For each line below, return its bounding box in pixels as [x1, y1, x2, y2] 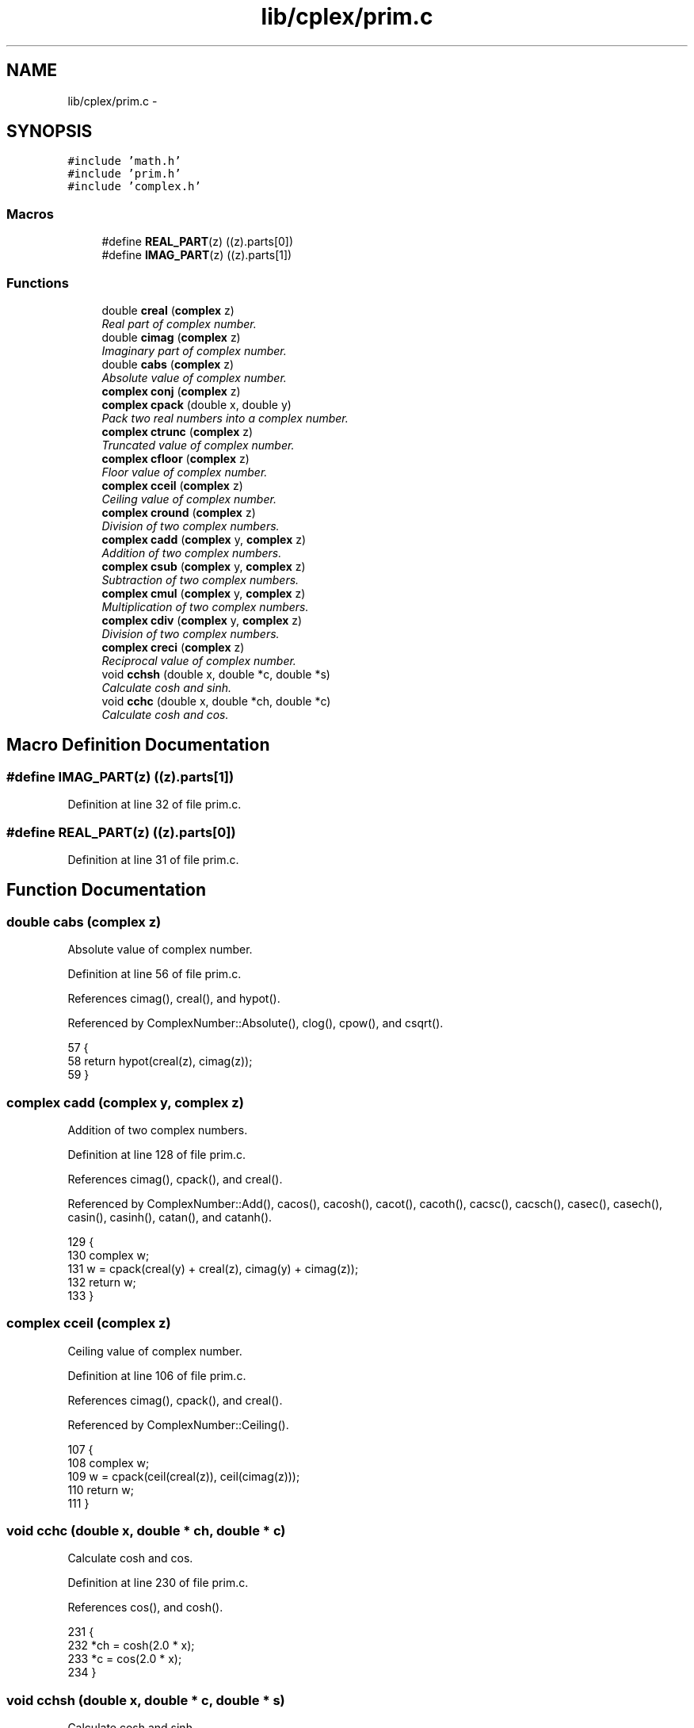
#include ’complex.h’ [67, 180, 201, 193]
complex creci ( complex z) [101, 640, 245, 654]
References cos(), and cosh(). [67, 1600, 223, 1615]
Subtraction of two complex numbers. [101, 572, 299, 587]
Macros [6, 205, 54, 222]
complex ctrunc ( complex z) [101, 424, 254, 438]
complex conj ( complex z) [101, 384, 241, 398]
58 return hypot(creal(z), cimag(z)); [67, 1054, 253, 1069]
